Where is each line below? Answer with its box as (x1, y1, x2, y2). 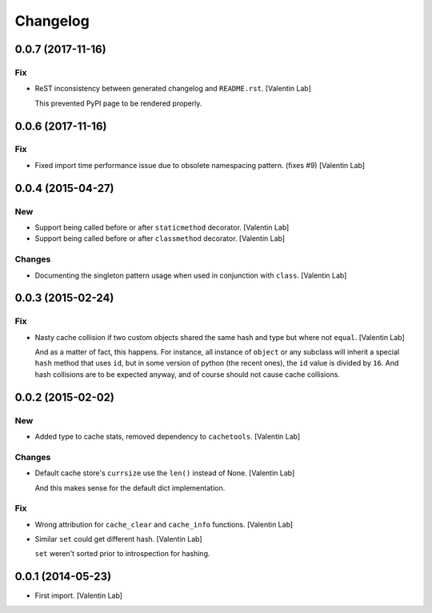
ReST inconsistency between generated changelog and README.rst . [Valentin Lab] (34, 84, 312, 94)
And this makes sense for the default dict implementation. (34, 483, 226, 492)
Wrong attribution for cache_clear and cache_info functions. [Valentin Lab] (34, 519, 294, 529)
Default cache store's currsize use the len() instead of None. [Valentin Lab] (34, 468, 295, 478)
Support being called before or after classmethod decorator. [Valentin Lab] (34, 234, 286, 243)
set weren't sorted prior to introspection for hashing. (34, 549, 210, 559)
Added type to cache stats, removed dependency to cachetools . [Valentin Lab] (34, 432, 301, 442)
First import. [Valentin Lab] (34, 591, 123, 600)
